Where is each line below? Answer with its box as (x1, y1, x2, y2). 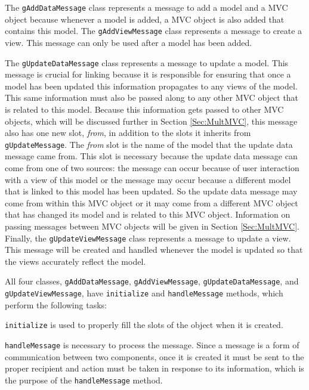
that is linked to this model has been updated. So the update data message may (5, 185, 298, 197)
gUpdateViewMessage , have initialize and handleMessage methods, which (5, 287, 283, 299)
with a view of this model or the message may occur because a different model (5, 173, 291, 185)
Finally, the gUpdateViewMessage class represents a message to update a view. (5, 231, 291, 244)
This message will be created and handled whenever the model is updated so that (5, 243, 303, 256)
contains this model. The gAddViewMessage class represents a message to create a (5, 24, 302, 37)
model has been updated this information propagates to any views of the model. (5, 79, 298, 92)
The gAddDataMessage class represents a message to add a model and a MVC (5, 1, 288, 13)
